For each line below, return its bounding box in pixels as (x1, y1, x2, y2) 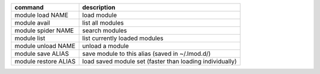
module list (14, 34, 46, 42)
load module (82, 11, 117, 19)
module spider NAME (14, 26, 74, 35)
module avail (14, 19, 50, 26)
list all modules (82, 19, 124, 26)
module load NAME (14, 11, 69, 19)
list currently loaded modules (82, 34, 164, 42)
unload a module (82, 42, 129, 50)
